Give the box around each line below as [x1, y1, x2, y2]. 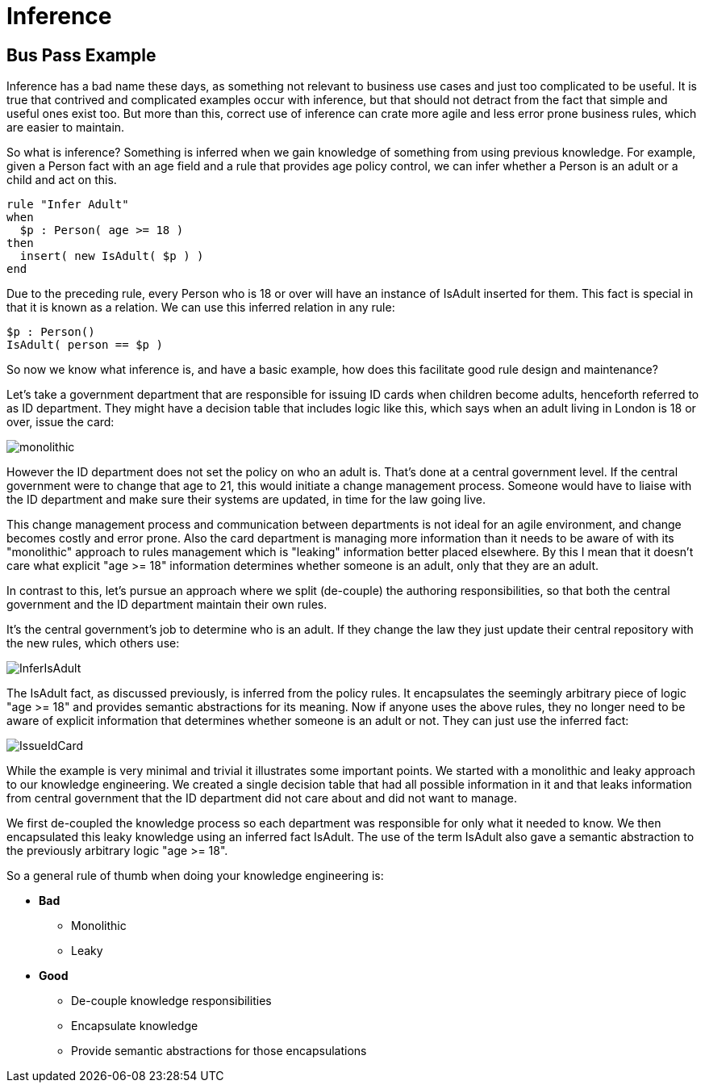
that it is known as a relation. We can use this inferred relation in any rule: [6, 300, 395, 315]
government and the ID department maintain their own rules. [6, 597, 327, 612]
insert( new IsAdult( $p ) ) [19, 249, 204, 263]
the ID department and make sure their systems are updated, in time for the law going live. [6, 492, 486, 507]
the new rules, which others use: [6, 636, 180, 651]
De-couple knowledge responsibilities [71, 994, 272, 1008]
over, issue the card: [6, 415, 115, 429]
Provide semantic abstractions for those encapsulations [71, 1044, 367, 1058]
